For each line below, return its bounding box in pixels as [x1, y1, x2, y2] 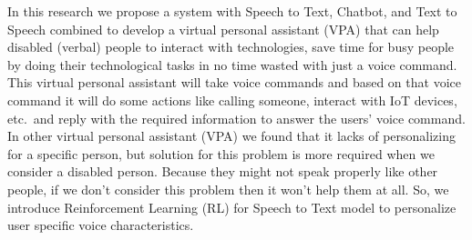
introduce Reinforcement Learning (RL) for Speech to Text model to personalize [7, 197, 457, 216]
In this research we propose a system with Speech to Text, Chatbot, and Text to [7, 2, 457, 20]
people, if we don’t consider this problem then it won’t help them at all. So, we [7, 179, 449, 198]
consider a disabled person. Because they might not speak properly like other [7, 162, 438, 181]
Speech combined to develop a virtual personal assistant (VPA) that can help [7, 19, 439, 38]
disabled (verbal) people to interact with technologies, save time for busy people [7, 37, 455, 56]
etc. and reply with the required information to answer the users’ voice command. [7, 108, 466, 127]
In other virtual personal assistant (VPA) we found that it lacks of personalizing [7, 126, 457, 145]
